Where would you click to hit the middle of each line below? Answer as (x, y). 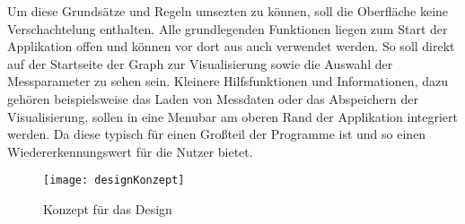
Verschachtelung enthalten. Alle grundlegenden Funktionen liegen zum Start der (228, 28)
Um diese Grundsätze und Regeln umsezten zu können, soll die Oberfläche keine (228, 11)
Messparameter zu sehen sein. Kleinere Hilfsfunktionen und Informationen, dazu (228, 81)
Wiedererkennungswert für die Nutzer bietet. (130, 151)
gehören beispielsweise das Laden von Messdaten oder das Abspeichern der (213, 98)
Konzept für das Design (108, 209)
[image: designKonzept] (114, 181)
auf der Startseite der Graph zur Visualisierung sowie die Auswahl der (200, 63)
